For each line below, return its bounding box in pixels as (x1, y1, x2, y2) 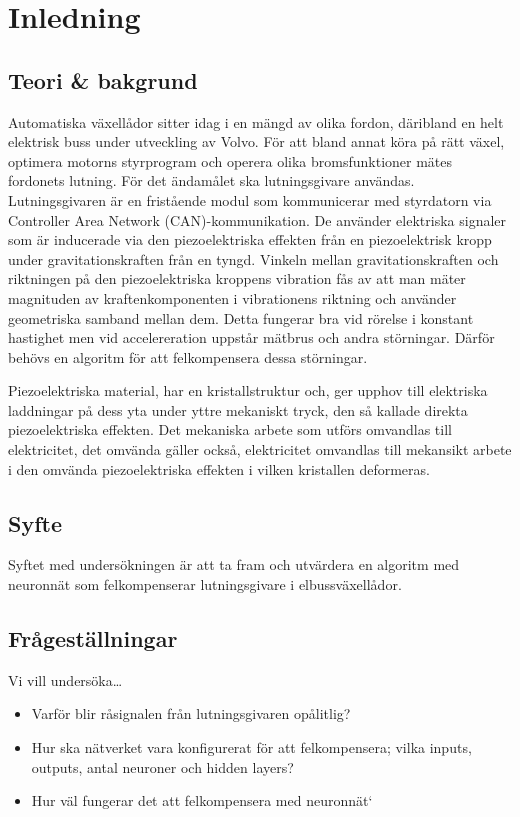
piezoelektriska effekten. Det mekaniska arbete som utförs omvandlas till (8, 419, 452, 440)
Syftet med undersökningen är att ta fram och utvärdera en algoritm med (8, 554, 460, 575)
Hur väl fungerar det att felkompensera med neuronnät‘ (31, 790, 373, 811)
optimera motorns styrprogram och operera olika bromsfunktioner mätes (8, 150, 453, 171)
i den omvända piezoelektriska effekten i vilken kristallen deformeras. (8, 458, 430, 479)
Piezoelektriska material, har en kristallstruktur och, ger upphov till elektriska (8, 380, 488, 401)
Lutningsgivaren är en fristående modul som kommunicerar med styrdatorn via (8, 189, 492, 210)
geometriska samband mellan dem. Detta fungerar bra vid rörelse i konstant (8, 307, 474, 328)
